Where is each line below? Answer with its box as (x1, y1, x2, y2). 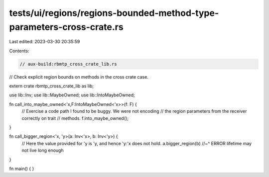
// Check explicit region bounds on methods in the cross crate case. (9, 74, 149, 80)
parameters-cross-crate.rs (9, 21, 124, 32)
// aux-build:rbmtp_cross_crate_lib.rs (19, 61, 117, 67)
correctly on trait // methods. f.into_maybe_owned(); (21, 115, 129, 121)
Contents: (9, 48, 29, 54)
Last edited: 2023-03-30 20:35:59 (9, 39, 80, 45)
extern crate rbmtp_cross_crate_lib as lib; (9, 83, 94, 89)
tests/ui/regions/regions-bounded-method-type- (9, 7, 219, 18)
